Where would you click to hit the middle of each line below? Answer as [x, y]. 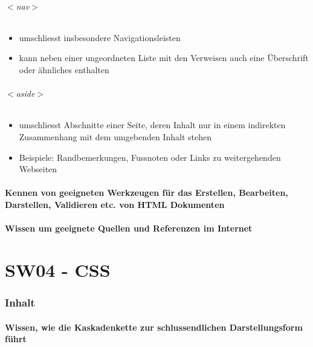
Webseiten [38, 169]
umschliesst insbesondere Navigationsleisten [100, 37]
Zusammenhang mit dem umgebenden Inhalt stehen [115, 136]
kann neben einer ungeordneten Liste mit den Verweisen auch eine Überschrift [164, 58]
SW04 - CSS [58, 269]
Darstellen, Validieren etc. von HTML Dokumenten [115, 204]
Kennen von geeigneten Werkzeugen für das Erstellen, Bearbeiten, [147, 193]
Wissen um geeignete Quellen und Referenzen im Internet [129, 228]
